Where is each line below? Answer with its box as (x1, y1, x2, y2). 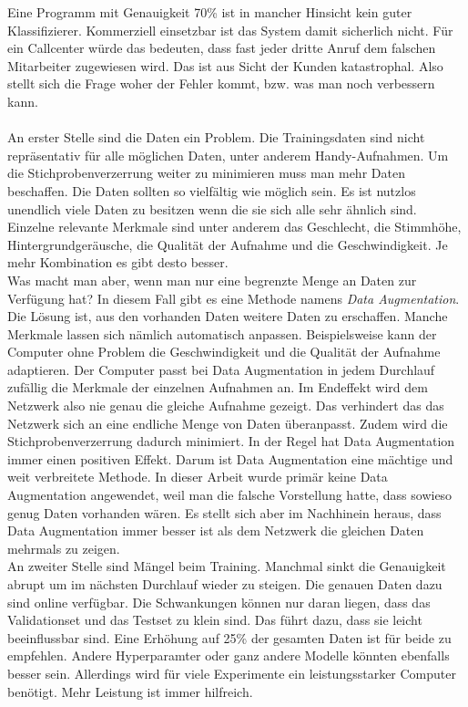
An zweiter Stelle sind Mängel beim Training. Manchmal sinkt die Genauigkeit (7, 556, 446, 576)
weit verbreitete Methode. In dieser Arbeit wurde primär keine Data (7, 467, 388, 486)
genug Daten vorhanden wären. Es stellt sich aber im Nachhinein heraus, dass (7, 503, 442, 522)
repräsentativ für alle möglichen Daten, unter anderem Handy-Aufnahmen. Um (7, 145, 449, 164)
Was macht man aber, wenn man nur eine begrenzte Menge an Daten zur (7, 270, 417, 289)
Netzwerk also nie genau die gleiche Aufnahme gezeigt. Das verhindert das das (7, 396, 444, 415)
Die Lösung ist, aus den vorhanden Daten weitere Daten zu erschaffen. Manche (7, 307, 448, 326)
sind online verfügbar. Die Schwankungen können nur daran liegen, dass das (7, 592, 431, 611)
